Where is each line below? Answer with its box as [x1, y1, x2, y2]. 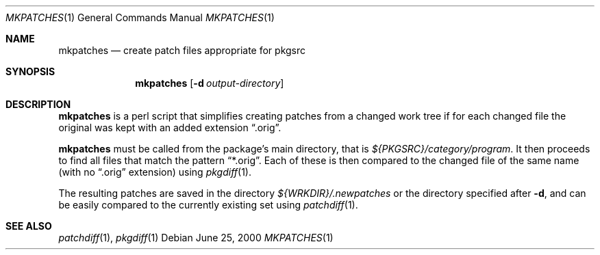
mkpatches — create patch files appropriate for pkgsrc [58, 44, 306, 56]
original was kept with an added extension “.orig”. [58, 122, 282, 133]
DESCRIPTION [5, 98, 71, 110]
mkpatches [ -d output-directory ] [135, 77, 284, 89]
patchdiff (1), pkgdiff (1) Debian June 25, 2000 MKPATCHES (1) [58, 232, 334, 243]
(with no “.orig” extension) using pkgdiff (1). [58, 166, 251, 178]
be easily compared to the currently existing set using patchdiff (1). [58, 199, 358, 211]
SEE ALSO [5, 220, 52, 232]
